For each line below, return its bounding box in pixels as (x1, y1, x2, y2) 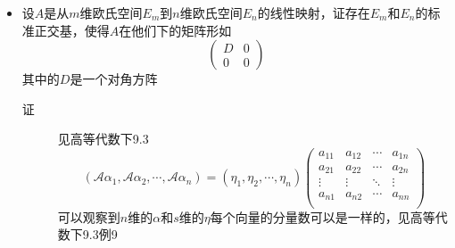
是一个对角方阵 (70, 70, 158, 88)
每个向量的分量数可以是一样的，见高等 (210, 207, 435, 226)
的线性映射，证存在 (257, 4, 370, 21)
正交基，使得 (34, 21, 110, 39)
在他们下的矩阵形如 (119, 21, 232, 39)
